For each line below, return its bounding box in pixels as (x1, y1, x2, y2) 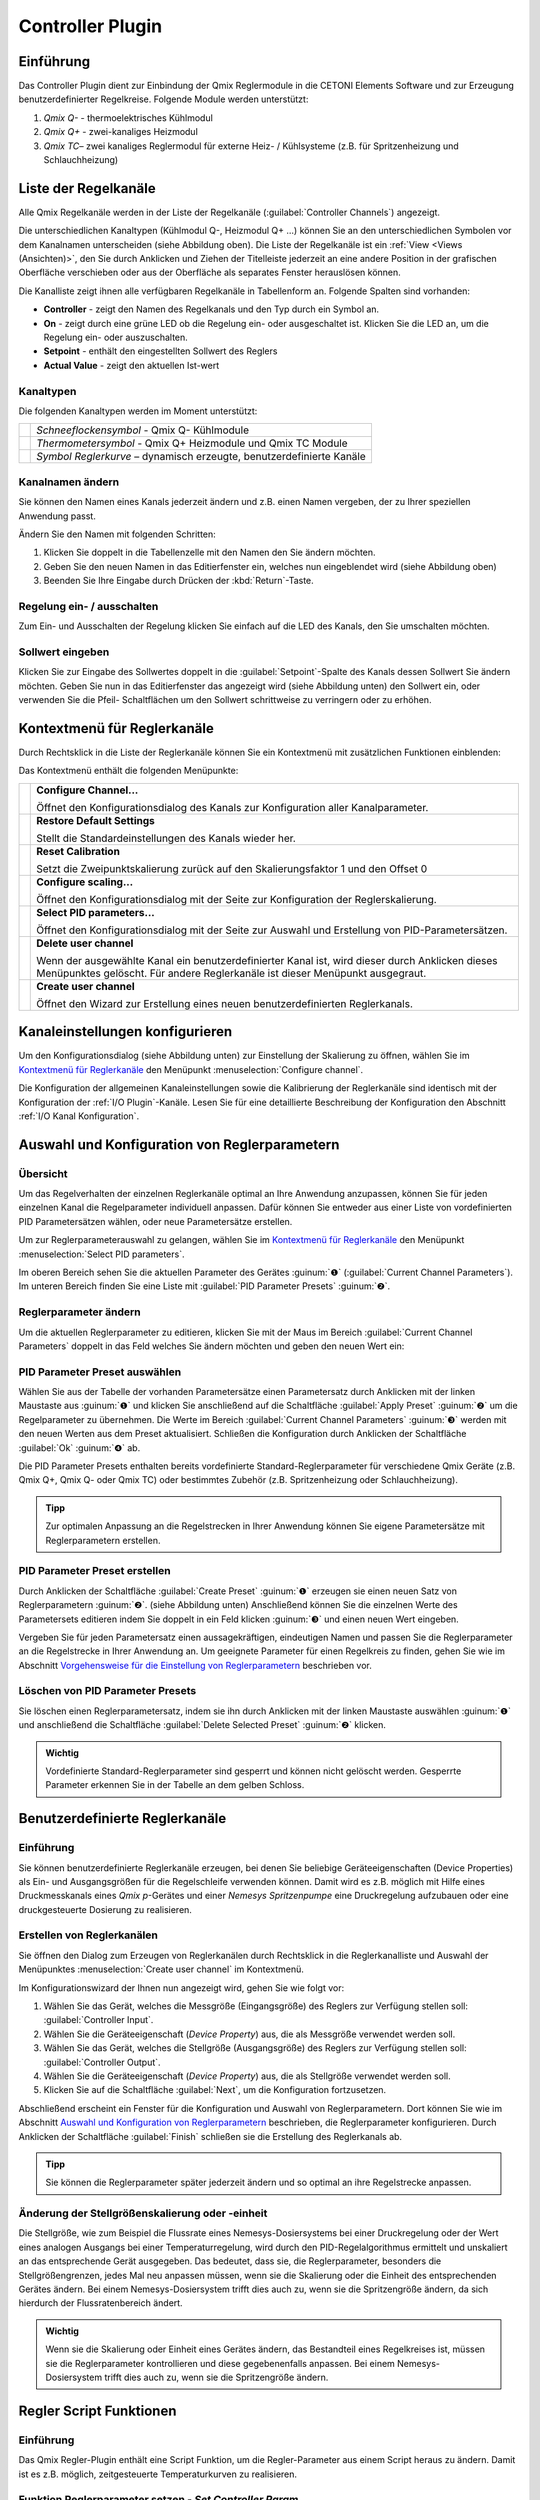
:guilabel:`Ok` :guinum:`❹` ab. (18, 1441, 141, 1454)
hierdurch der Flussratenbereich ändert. (18, 2297, 184, 2309)
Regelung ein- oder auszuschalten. (43, 331, 189, 344)
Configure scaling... (36, 875, 134, 889)
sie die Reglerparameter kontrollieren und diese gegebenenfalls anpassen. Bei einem (45, 2357, 395, 2369)
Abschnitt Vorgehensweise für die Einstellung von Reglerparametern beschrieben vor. (18, 1659, 372, 1671)
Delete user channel (36, 936, 134, 950)
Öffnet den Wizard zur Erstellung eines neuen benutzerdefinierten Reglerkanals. (36, 996, 414, 1010)
